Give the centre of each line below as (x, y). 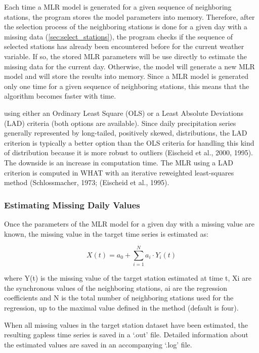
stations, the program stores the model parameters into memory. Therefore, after (129, 16)
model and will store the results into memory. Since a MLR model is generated (126, 76)
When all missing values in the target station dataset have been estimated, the (126, 324)
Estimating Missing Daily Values (72, 205)
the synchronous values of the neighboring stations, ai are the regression (116, 288)
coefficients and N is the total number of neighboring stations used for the (119, 298)
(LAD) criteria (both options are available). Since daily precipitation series (120, 123)
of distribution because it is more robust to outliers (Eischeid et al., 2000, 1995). (128, 152)
